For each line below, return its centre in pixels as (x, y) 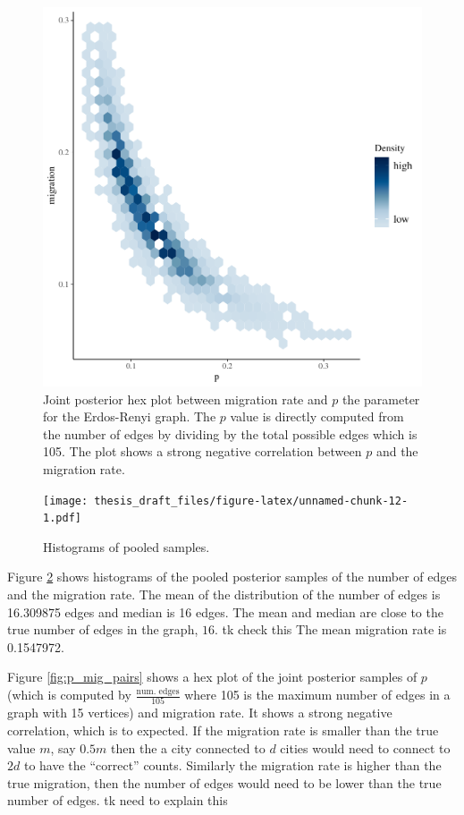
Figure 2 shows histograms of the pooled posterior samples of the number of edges (232, 577)
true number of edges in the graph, (103, 629)
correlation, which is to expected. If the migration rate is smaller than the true (223, 730)
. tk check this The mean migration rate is (330, 629)
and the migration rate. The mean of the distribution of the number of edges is (224, 594)
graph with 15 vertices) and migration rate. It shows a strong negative (200, 713)
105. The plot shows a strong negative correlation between (202, 451)
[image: (66, 501)
